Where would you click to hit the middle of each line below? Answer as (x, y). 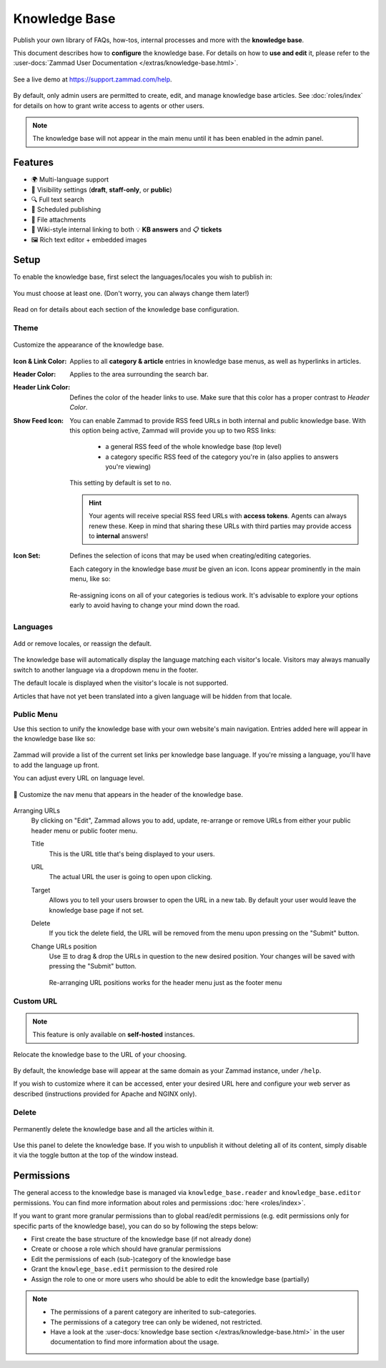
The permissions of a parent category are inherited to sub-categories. (153, 1312)
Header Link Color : (42, 387)
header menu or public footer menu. (84, 831)
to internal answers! (119, 536)
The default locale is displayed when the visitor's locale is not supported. (121, 683)
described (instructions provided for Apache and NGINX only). (105, 1094)
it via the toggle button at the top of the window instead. (96, 1155)
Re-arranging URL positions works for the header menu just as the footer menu (165, 982)
